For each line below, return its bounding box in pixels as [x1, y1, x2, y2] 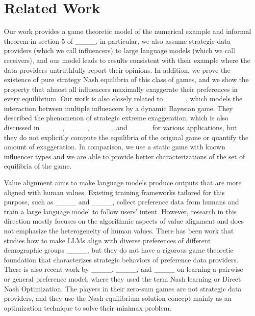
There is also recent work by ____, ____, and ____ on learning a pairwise [4, 264, 243, 274]
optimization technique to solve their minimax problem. [4, 302, 172, 313]
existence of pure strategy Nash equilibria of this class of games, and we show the [4, 74, 249, 85]
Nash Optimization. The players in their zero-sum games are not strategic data [4, 283, 242, 293]
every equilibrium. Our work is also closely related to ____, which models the [4, 93, 243, 104]
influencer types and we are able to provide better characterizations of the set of [4, 151, 245, 161]
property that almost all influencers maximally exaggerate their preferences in [4, 84, 238, 94]
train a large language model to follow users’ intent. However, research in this [4, 206, 237, 216]
